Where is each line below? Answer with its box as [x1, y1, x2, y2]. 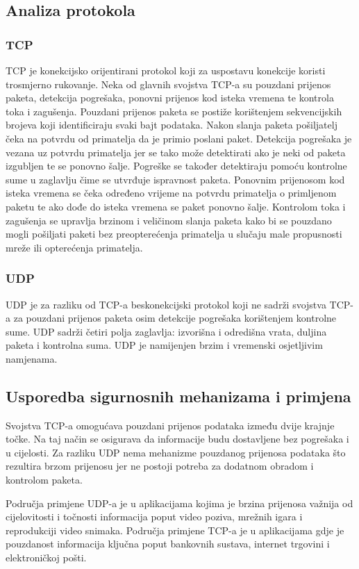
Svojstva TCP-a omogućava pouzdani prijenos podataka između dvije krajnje [6, 418, 335, 432]
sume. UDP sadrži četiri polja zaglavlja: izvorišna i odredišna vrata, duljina [6, 324, 327, 338]
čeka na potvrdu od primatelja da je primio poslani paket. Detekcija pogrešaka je [6, 131, 352, 145]
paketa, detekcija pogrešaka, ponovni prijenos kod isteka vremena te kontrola [6, 90, 334, 105]
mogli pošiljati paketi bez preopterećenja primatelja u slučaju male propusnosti [6, 226, 342, 241]
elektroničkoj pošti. [6, 550, 87, 565]
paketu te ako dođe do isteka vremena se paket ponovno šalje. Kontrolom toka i [6, 199, 346, 213]
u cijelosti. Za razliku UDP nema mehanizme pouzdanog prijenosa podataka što [6, 445, 346, 459]
